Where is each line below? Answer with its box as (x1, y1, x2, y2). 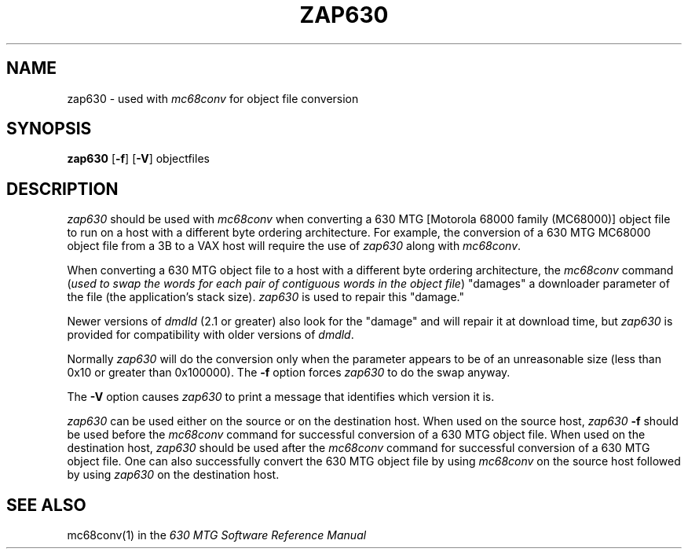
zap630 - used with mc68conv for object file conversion (67, 91, 359, 105)
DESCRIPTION (6, 178, 119, 199)
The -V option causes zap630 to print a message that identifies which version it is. (67, 390, 495, 404)
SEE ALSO (6, 494, 86, 515)
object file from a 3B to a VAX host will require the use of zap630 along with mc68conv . (67, 239, 521, 253)
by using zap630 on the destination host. (67, 468, 280, 482)
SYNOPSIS (6, 119, 92, 139)
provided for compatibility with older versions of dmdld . (67, 328, 354, 342)
